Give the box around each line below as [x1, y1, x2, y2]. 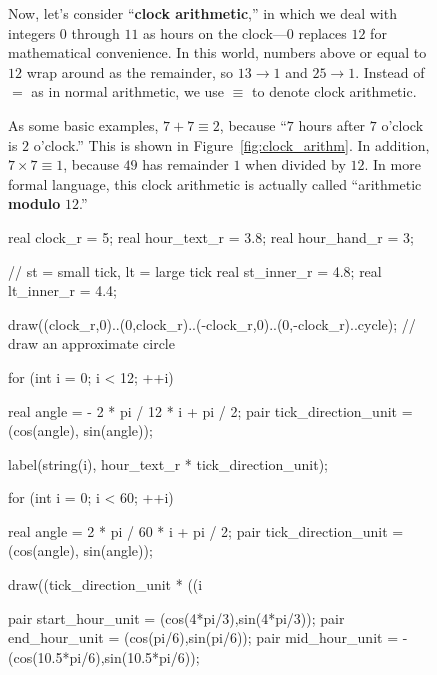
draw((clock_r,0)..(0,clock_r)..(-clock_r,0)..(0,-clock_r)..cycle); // [8, 313, 416, 334]
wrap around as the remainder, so [26, 61, 234, 82]
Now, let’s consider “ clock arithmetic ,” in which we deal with [8, 3, 397, 23]
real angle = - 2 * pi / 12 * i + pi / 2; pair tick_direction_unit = [8, 400, 413, 421]
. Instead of [355, 61, 425, 82]
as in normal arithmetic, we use [31, 81, 225, 102]
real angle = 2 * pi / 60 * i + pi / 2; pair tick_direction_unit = [8, 520, 404, 541]
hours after [298, 114, 366, 135]
